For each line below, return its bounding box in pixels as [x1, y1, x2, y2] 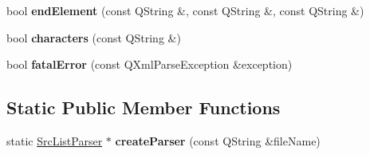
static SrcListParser [6, 132, 103, 149]
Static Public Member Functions [6, 95, 281, 120]
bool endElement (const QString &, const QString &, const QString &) [6, 2, 364, 18]
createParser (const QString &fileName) [115, 132, 321, 149]
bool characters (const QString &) [6, 29, 181, 46]
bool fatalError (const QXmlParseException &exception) [6, 56, 293, 73]
